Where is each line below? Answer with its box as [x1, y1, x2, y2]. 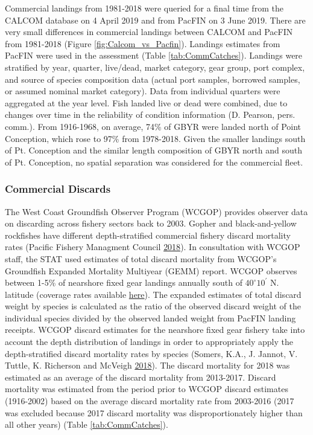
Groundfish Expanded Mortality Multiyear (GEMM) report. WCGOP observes [5, 264, 297, 277]
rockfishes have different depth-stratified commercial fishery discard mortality [5, 228, 291, 241]
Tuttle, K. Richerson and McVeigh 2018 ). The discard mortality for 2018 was [5, 359, 290, 372]
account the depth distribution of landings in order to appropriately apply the [5, 335, 294, 348]
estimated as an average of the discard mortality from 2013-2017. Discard [5, 370, 276, 383]
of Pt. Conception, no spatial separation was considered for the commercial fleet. [5, 155, 303, 168]
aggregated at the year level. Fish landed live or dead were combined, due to [5, 96, 288, 109]
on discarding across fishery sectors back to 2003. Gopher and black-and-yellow [5, 217, 297, 230]
